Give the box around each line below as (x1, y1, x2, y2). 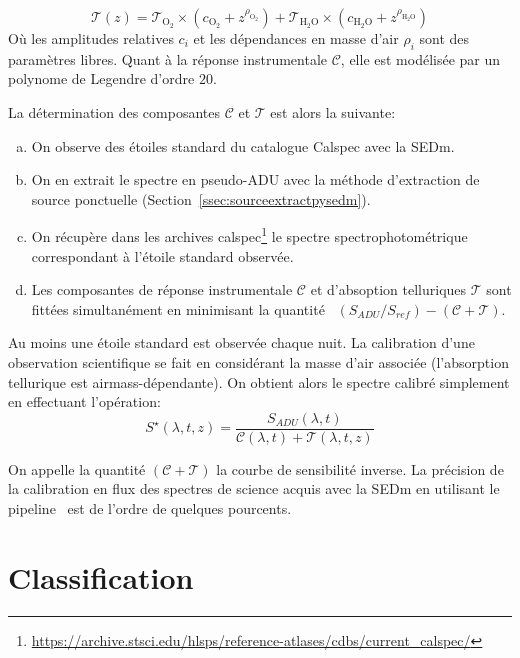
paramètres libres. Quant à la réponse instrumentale (8, 48, 328, 69)
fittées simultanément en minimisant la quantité (31, 298, 325, 319)
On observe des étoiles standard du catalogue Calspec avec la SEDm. (31, 135, 455, 156)
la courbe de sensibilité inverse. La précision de (216, 458, 504, 479)
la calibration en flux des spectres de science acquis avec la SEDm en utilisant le (8, 478, 500, 499)
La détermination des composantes (8, 101, 221, 122)
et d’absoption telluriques (310, 279, 467, 300)
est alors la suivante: (270, 101, 396, 122)
